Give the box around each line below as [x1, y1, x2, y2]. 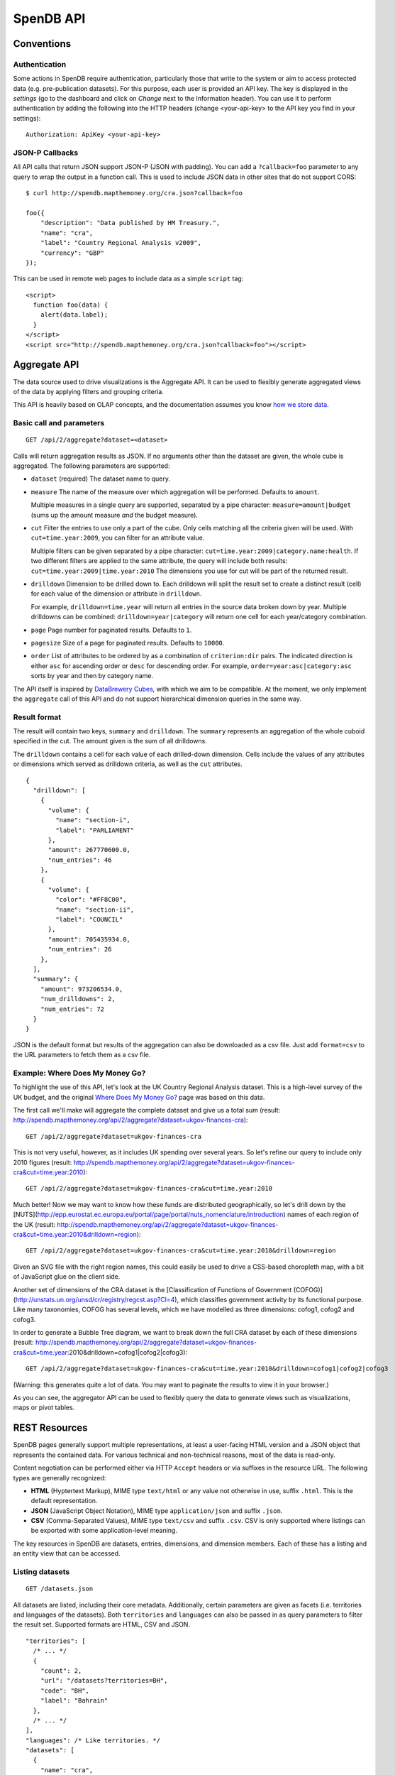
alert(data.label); [40, 311, 109, 319]
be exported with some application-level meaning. [30, 1526, 177, 1535]
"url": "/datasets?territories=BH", [40, 1676, 168, 1685]
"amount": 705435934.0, [48, 935, 131, 944]
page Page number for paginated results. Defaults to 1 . [30, 626, 192, 634]
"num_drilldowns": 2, [40, 995, 116, 1003]
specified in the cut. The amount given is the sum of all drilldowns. [13, 737, 207, 745]
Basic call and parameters [13, 418, 105, 428]
